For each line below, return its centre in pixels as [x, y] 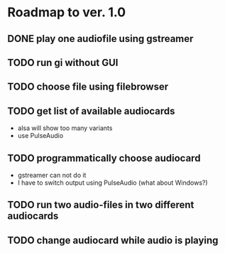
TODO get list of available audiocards [91, 111]
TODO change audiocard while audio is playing [113, 240]
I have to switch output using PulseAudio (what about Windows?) [112, 183]
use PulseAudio [40, 136]
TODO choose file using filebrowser [88, 87]
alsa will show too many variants [65, 128]
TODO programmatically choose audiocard [104, 158]
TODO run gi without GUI [63, 62]
